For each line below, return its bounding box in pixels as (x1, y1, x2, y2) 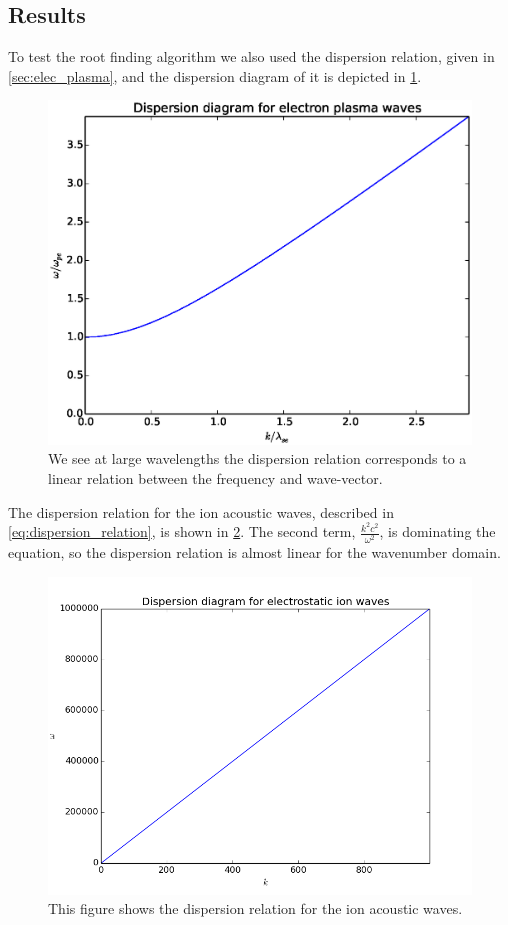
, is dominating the (379, 521, 496, 542)
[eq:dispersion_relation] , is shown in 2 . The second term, (8, 521, 356, 542)
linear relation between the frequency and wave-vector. (48, 468, 383, 488)
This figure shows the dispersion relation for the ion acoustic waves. (48, 898, 463, 919)
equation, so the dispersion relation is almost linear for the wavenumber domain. (8, 542, 501, 563)
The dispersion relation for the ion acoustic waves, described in (8, 501, 394, 522)
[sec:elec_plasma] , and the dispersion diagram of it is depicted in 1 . (8, 65, 422, 86)
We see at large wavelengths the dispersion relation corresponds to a (48, 448, 467, 469)
